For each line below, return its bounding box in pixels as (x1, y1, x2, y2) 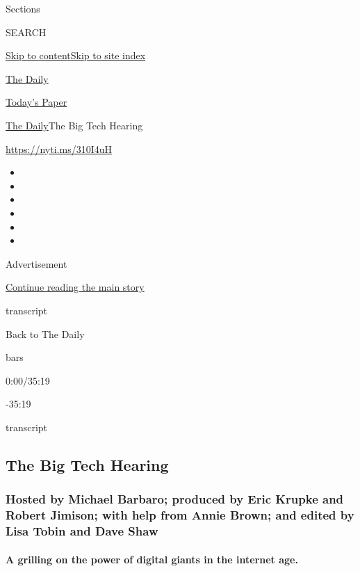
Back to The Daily (6, 326, 85, 341)
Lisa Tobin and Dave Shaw (6, 522, 158, 540)
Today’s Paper (6, 95, 67, 109)
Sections (6, 1, 40, 15)
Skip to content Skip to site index (6, 48, 146, 63)
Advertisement (6, 256, 67, 271)
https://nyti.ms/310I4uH (6, 141, 113, 156)
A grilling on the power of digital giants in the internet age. (6, 552, 298, 566)
